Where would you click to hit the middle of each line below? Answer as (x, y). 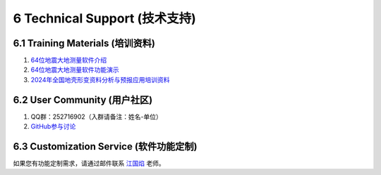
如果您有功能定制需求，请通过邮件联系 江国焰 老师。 (89, 163)
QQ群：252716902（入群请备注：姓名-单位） (96, 117)
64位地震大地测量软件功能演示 (75, 70)
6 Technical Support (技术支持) (105, 18)
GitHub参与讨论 (53, 127)
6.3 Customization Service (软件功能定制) (105, 147)
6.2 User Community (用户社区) (83, 99)
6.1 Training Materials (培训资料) (84, 43)
